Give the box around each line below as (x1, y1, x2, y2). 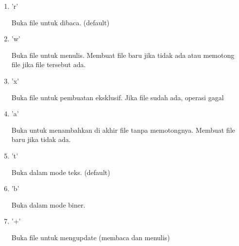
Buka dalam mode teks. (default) (11, 167, 110, 177)
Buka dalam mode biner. (11, 199, 85, 210)
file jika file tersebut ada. (11, 59, 86, 70)
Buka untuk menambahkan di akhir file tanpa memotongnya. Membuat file (11, 124, 235, 135)
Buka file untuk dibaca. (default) (11, 17, 110, 27)
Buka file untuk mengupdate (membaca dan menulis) (11, 232, 170, 242)
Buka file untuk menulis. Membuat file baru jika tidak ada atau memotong (11, 50, 235, 60)
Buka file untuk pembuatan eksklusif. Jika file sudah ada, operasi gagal (11, 92, 224, 102)
